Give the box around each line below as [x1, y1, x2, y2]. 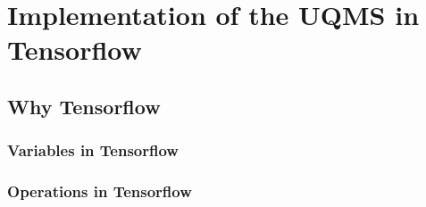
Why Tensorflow [7, 92, 161, 120]
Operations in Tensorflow [7, 180, 192, 203]
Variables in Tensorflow [7, 139, 179, 161]
